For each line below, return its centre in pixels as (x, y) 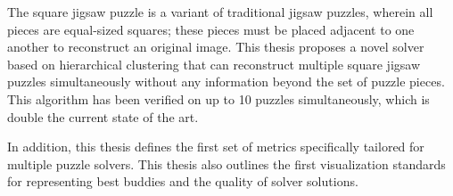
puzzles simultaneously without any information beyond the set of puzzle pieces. (226, 82)
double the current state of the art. (103, 116)
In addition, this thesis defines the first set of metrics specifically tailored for (216, 147)
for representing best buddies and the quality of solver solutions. (183, 181)
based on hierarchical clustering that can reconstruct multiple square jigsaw (214, 64)
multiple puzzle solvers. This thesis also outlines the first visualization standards (226, 163)
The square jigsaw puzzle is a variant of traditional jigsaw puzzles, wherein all (220, 12)
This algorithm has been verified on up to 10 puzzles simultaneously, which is (218, 98)
